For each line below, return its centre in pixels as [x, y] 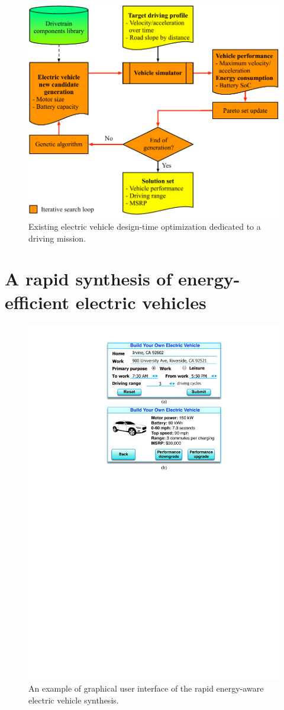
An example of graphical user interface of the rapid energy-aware [146, 688]
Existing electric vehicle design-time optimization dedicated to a [145, 226]
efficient [37, 302]
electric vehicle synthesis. [74, 700]
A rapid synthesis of [88, 279]
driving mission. [57, 238]
